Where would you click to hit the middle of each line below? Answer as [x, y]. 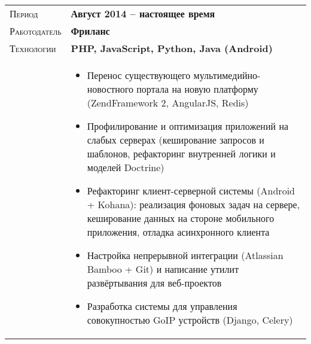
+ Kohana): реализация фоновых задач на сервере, [193, 204]
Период [24, 13]
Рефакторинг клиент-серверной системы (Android [191, 191]
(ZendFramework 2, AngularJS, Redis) [168, 103]
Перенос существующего [139, 75]
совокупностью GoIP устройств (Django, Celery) [190, 320]
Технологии [33, 48]
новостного [110, 89]
